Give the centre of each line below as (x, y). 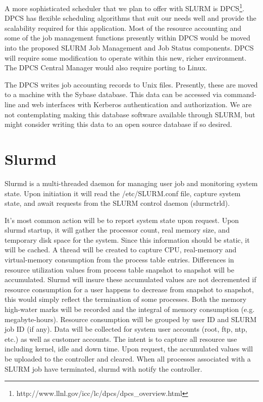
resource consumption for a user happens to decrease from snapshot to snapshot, (129, 289)
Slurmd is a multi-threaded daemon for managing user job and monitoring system (131, 183)
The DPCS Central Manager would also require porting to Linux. (106, 68)
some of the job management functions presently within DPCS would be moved (127, 38)
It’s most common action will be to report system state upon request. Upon (122, 220)
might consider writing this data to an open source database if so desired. (118, 124)
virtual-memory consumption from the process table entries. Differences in (119, 260)
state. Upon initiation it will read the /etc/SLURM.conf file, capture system (123, 193)
